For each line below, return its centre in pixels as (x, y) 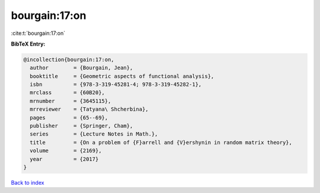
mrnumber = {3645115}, (71, 101)
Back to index (28, 182)
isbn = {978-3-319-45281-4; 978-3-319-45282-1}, (116, 85)
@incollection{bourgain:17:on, (69, 59)
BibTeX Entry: (28, 44)
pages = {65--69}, (69, 118)
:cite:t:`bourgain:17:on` (38, 33)
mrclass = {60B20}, (67, 93)
